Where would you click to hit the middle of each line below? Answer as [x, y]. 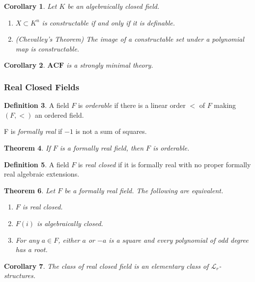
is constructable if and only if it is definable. [108, 22]
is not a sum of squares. [111, 131]
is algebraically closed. [70, 223]
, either [69, 240]
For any [27, 240]
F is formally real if [33, 131]
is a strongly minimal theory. [110, 65]
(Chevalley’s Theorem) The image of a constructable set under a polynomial [130, 39]
